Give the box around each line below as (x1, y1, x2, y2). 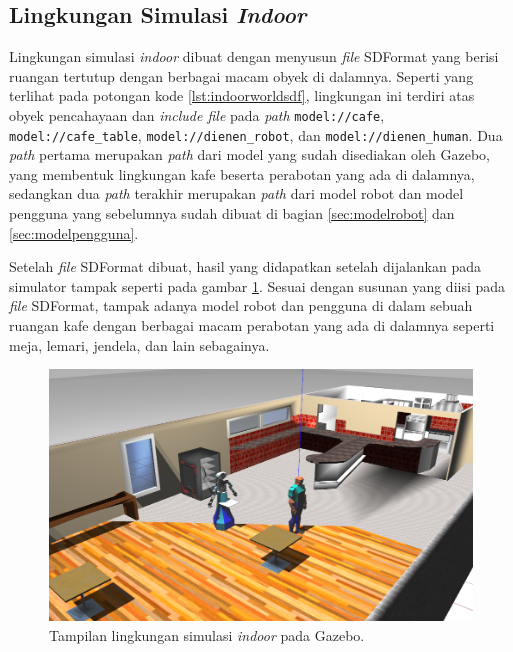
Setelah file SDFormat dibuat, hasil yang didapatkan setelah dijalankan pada (9, 256, 482, 277)
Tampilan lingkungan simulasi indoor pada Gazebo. (49, 624, 365, 645)
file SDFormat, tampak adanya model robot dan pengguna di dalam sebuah (9, 295, 473, 316)
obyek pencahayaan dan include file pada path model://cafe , (9, 104, 385, 125)
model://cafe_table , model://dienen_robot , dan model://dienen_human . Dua (9, 124, 503, 145)
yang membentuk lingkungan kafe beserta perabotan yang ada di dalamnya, (9, 163, 475, 184)
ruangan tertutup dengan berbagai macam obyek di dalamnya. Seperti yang (9, 65, 474, 86)
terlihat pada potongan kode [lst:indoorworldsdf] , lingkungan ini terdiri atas (9, 85, 475, 106)
